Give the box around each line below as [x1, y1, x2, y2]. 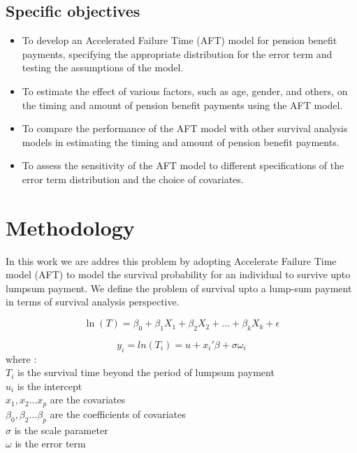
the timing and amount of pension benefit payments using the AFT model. [22, 97, 343, 112]
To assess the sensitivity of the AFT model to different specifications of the [22, 158, 344, 173]
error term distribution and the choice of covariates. [22, 171, 244, 186]
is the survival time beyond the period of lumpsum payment [17, 365, 275, 380]
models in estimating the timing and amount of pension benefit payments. [22, 134, 340, 149]
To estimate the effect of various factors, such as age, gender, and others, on [22, 83, 348, 98]
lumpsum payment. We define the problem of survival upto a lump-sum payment [6, 280, 352, 295]
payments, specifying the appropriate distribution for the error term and [22, 46, 333, 61]
